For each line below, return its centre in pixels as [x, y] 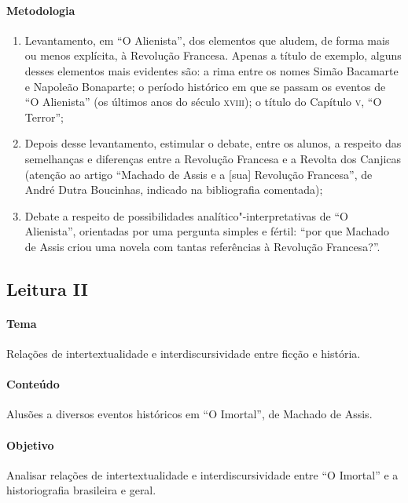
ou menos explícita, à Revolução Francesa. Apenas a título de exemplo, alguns [213, 55]
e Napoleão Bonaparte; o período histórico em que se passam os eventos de [205, 86]
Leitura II [47, 288]
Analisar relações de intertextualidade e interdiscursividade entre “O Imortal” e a [202, 474]
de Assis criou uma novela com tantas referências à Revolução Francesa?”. [202, 246]
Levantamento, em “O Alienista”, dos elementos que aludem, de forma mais [207, 40]
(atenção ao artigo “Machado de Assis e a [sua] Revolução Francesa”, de [198, 174]
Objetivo [30, 445]
